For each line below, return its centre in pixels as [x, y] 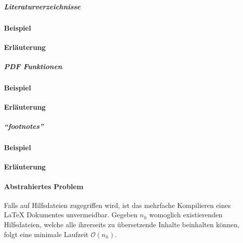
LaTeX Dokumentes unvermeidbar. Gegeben [71, 215]
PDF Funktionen [33, 66]
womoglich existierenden [186, 215]
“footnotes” [24, 126]
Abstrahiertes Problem [44, 186]
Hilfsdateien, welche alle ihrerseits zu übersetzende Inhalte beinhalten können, [122, 224]
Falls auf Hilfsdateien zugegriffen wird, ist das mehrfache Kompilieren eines [118, 205]
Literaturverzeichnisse [42, 6]
